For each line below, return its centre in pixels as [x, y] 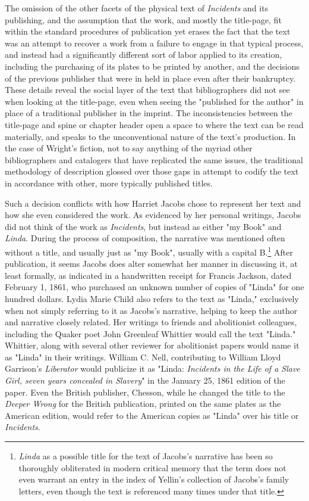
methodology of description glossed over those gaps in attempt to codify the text [152, 171]
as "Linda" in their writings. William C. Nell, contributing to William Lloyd [143, 357]
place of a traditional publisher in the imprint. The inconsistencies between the [149, 113]
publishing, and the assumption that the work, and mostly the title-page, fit [143, 19]
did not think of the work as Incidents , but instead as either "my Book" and [143, 226]
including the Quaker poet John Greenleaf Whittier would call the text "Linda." [150, 333]
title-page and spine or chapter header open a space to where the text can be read [154, 124]
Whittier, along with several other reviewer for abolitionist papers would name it [152, 345]
